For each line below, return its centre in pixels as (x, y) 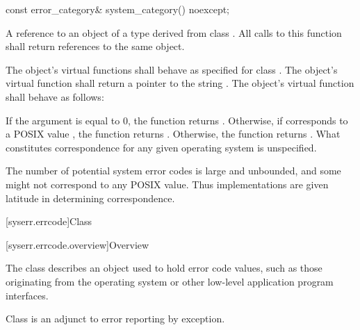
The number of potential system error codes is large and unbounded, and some (173, 171)
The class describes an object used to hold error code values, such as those (164, 268)
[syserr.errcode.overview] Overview (77, 244)
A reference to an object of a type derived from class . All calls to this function (174, 32)
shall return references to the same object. (95, 46)
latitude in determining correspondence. (90, 198)
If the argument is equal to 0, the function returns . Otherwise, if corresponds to (177, 120)
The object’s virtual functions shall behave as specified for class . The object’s (172, 69)
